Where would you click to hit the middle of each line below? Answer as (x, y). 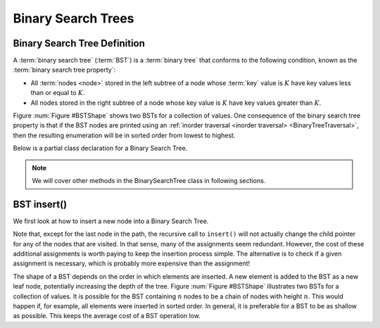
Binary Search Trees (74, 18)
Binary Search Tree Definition (79, 43)
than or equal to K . (58, 93)
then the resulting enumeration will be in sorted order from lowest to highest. (124, 135)
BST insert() (40, 204)
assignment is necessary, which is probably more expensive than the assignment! (132, 263)
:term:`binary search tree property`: (64, 70)
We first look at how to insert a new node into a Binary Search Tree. (111, 221)
